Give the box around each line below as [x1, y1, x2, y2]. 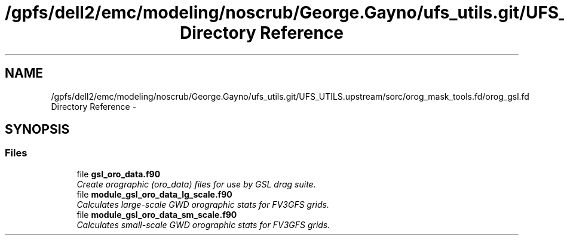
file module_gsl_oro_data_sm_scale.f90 [76, 209, 237, 220]
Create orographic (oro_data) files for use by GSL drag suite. [76, 179, 316, 189]
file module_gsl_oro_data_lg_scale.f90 [76, 189, 232, 199]
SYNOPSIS [5, 122, 70, 137]
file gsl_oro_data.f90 [76, 168, 161, 179]
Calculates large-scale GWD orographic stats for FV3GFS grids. [76, 199, 329, 210]
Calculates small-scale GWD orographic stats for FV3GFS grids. [76, 219, 330, 230]
